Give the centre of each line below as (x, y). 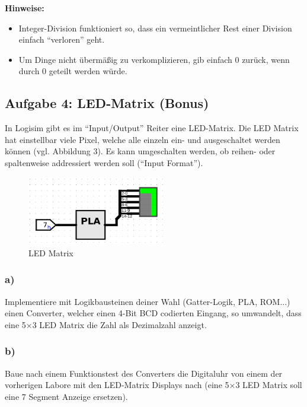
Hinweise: (25, 8)
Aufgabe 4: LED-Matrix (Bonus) (107, 103)
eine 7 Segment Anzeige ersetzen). (66, 396)
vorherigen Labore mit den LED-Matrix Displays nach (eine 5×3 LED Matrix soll (153, 385)
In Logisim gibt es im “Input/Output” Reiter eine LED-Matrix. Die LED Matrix (152, 128)
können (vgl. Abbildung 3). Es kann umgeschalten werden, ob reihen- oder (140, 151)
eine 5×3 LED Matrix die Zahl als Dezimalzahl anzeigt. (106, 324)
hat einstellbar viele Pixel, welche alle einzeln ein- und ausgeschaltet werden (143, 139)
